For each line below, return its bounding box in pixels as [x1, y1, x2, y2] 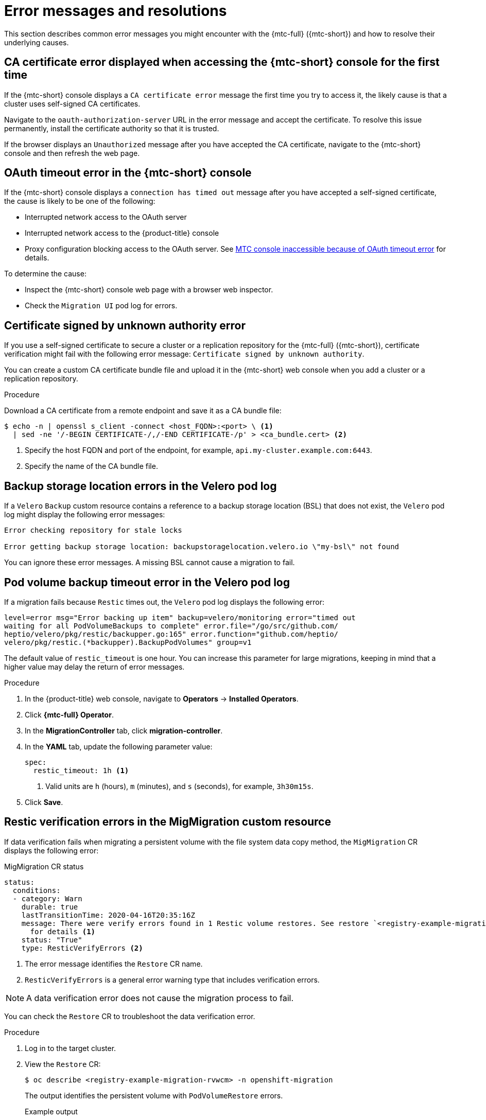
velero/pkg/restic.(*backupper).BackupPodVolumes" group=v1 [4, 638, 252, 646]
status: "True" [21, 935, 82, 944]
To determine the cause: [4, 269, 86, 278]
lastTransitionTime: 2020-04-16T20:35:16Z [21, 911, 195, 919]
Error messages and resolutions [4, 2, 227, 20]
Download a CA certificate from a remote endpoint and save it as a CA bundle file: [4, 406, 282, 415]
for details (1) [30, 927, 96, 936]
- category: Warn [12, 894, 82, 903]
